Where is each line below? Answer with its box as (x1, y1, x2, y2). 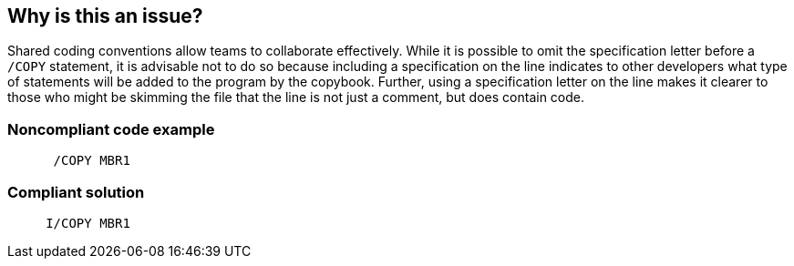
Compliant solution (7, 182, 145, 201)
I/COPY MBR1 (46, 215, 130, 230)
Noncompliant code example (7, 119, 215, 138)
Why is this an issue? (7, 5, 203, 27)
